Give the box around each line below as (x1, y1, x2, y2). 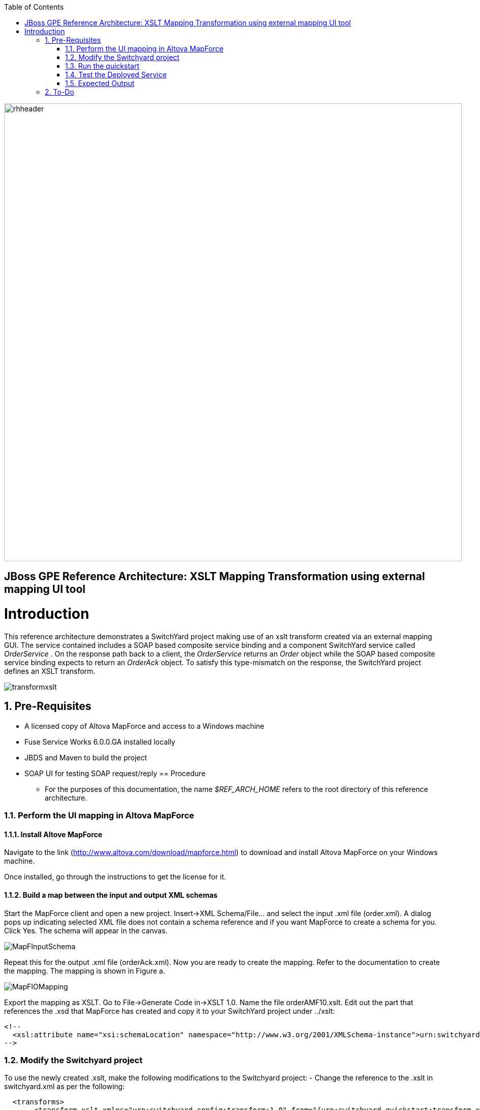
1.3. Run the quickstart (65, 62, 140, 70)
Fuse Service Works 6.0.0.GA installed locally (24, 737, 175, 746)
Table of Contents (4, 3, 64, 11)
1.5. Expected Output (65, 79, 135, 88)
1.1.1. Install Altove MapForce (4, 830, 103, 839)
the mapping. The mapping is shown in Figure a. (4, 966, 165, 975)
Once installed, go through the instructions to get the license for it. (4, 872, 226, 881)
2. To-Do (45, 88, 74, 96)
